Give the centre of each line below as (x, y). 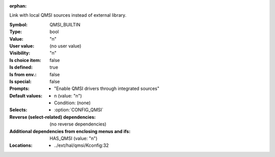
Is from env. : (23, 74)
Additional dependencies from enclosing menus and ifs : (70, 131)
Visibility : (20, 53)
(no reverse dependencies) (78, 124)
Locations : (21, 145)
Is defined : (21, 67)
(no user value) (65, 46)
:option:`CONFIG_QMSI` (79, 110)
